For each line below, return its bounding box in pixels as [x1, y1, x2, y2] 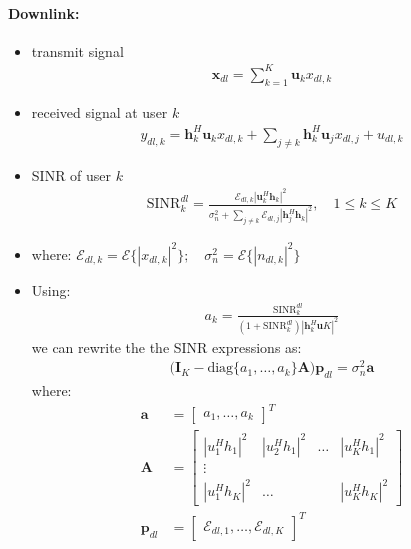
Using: [31, 279, 71, 300]
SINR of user [31, 164, 112, 185]
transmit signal [31, 40, 124, 61]
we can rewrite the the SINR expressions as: [31, 336, 302, 357]
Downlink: [8, 2, 80, 23]
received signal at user [31, 101, 168, 122]
